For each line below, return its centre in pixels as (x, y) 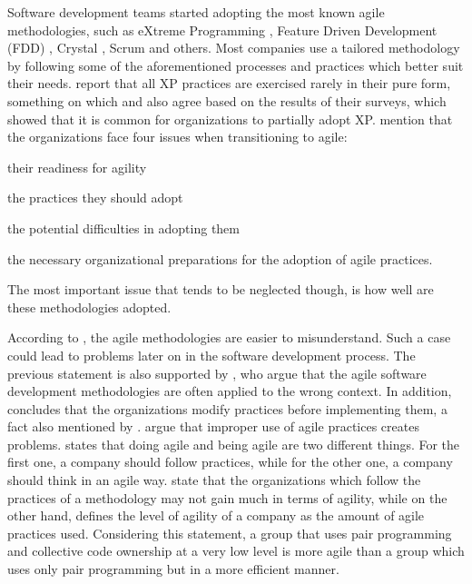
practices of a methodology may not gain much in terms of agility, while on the (227, 497)
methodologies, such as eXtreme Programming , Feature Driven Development (222, 30)
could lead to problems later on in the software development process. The (211, 355)
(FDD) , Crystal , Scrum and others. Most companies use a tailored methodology (234, 48)
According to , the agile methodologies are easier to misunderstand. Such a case (229, 337)
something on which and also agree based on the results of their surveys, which (227, 100)
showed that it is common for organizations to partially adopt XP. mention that (230, 119)
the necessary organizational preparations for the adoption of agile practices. (220, 258)
